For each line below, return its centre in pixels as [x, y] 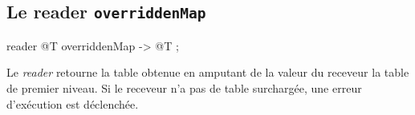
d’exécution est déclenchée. [73, 103]
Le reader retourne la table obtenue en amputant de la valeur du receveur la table [208, 72]
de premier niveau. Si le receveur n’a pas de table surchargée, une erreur [184, 87]
